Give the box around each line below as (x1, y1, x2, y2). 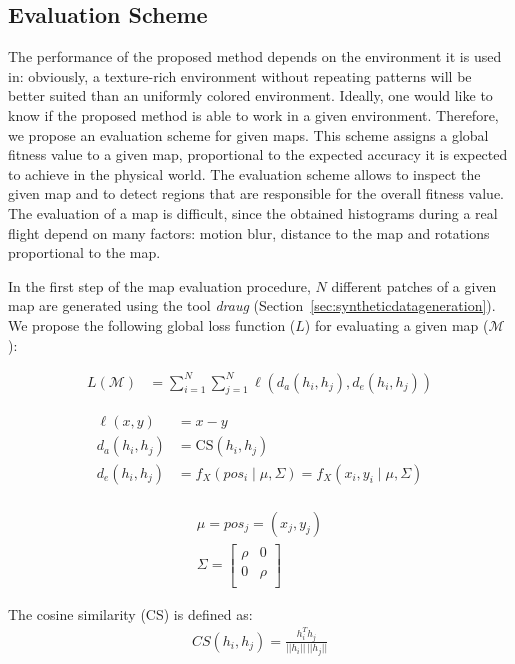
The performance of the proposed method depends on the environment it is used (8, 46, 502, 67)
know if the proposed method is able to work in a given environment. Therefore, (8, 104, 499, 125)
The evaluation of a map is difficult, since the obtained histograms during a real (8, 202, 498, 223)
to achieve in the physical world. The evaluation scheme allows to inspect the (8, 163, 481, 184)
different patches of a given (331, 275, 497, 296)
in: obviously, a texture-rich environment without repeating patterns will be (8, 65, 472, 86)
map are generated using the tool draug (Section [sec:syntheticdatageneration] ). (8, 295, 496, 316)
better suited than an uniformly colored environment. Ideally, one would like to (8, 85, 493, 106)
